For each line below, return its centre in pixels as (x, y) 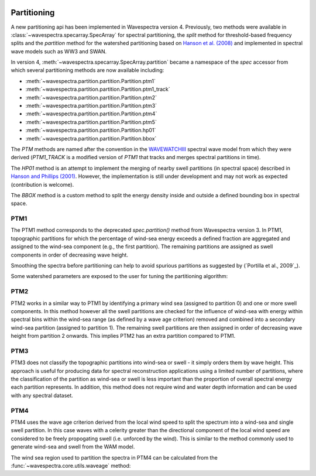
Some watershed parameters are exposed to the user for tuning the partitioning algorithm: (119, 276)
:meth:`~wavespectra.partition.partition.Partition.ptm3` (91, 106)
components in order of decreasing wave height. (70, 255)
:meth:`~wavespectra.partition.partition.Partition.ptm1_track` (98, 89)
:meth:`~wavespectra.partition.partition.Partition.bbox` (91, 138)
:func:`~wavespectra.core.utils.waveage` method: (71, 465)
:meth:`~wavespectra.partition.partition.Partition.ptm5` (91, 122)
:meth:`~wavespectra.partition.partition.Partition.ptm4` (91, 114)
